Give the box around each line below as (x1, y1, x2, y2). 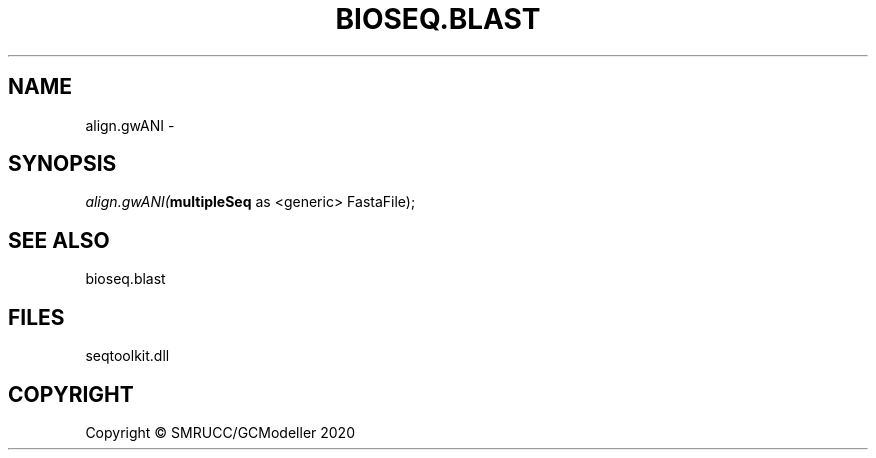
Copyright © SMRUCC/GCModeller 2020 (85, 423, 355, 441)
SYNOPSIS (8, 151, 117, 177)
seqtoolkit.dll (85, 347, 170, 365)
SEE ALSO (8, 227, 110, 253)
